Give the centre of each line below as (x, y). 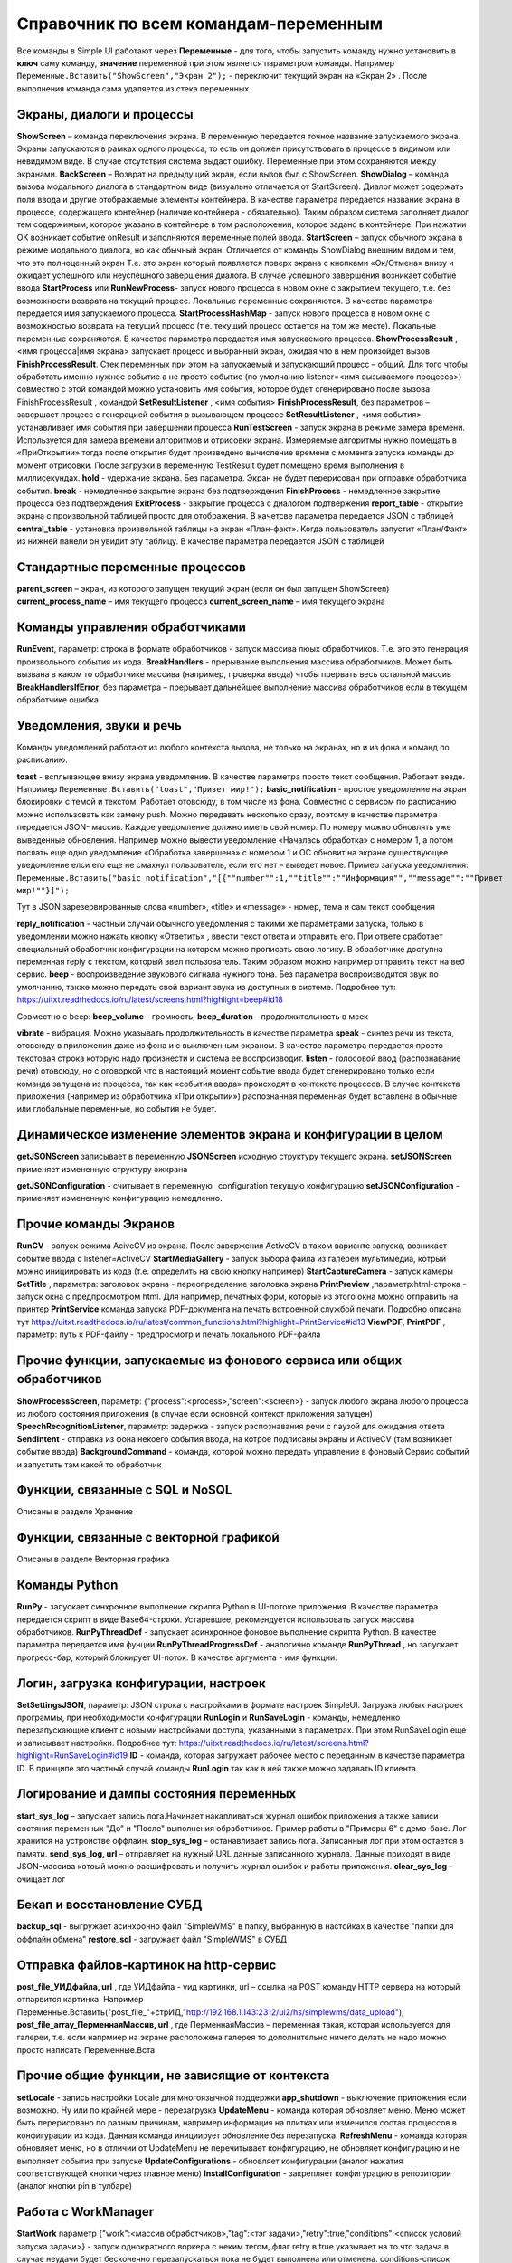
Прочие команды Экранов (96, 1224)
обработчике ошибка (58, 699)
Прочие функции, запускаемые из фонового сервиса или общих (209, 1360)
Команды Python (67, 1585)
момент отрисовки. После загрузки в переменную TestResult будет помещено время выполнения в (211, 465)
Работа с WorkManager (85, 2212)
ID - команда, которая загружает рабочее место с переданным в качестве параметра (297, 1755)
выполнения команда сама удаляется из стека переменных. (134, 88)
